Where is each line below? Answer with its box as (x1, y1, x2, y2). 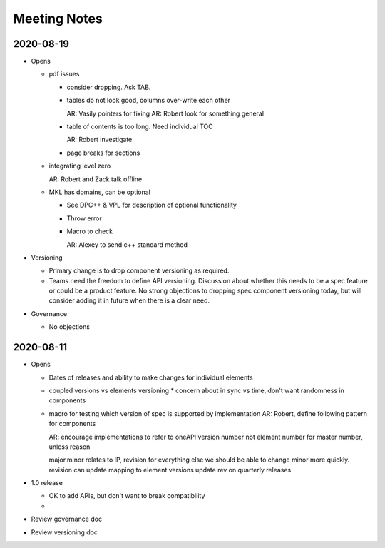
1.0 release (31, 479, 63, 487)
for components (48, 420, 96, 428)
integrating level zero (48, 161, 111, 171)
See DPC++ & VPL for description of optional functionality (66, 201, 237, 210)
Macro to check (66, 227, 113, 235)
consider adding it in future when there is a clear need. (48, 296, 210, 305)
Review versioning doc (31, 528, 98, 537)
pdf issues (48, 70, 80, 78)
